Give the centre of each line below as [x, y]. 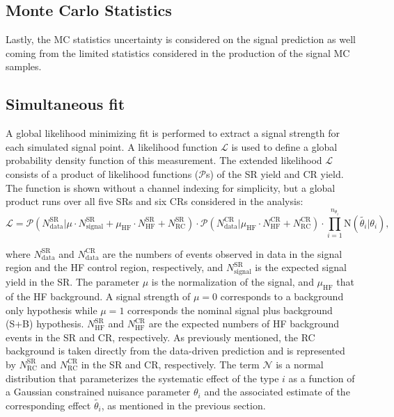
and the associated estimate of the [277, 392]
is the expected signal [301, 267]
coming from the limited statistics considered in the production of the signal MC [178, 52]
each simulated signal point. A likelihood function [112, 146]
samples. [24, 66]
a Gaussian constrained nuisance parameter [98, 392]
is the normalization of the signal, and [233, 282]
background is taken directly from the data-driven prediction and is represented [175, 351]
